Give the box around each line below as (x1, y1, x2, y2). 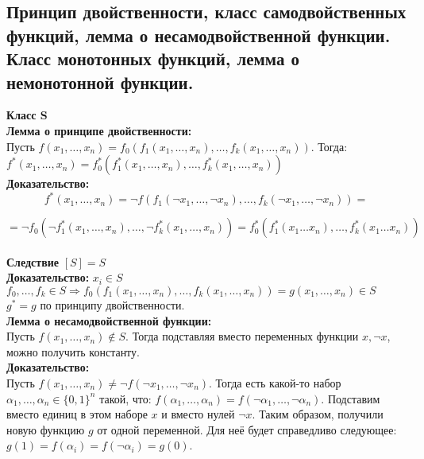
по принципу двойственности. (40, 297, 185, 313)
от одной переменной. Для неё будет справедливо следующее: (97, 421, 397, 438)
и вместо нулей (161, 406, 235, 422)
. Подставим (321, 390, 380, 406)
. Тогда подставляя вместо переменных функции (125, 328, 359, 344)
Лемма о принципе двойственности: (6, 122, 192, 138)
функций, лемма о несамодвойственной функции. (6, 22, 391, 47)
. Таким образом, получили (252, 406, 384, 422)
